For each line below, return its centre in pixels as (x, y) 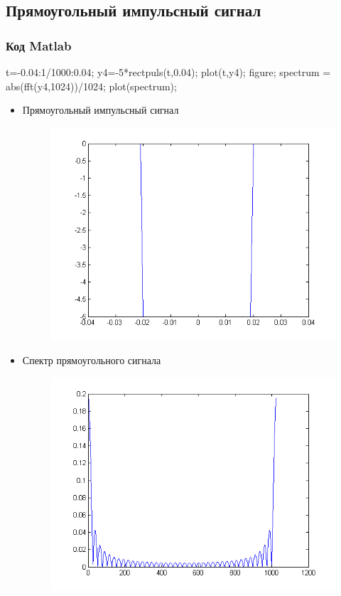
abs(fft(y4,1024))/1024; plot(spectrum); (91, 86)
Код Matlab (39, 45)
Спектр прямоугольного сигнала (92, 360)
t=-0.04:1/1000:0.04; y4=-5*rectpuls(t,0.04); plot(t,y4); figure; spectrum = (168, 72)
